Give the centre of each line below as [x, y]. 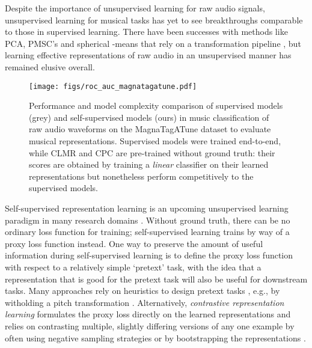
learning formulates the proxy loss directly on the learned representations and [148, 314]
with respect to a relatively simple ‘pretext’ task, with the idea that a [133, 267]
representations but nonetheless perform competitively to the [141, 176]
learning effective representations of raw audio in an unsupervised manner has [148, 55]
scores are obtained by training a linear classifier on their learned [149, 164]
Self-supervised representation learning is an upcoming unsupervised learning [147, 208]
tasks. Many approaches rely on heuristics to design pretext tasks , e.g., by [142, 291]
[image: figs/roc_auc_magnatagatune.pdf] [113, 86]
